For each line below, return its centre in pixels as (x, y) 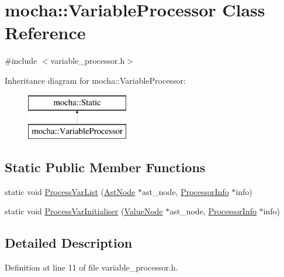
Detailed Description (69, 243)
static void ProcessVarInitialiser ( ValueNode (84, 211)
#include (21, 61)
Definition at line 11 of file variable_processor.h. (91, 267)
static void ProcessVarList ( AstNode (70, 191)
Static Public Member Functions (105, 167)
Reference (45, 33)
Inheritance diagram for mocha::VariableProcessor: (95, 80)
